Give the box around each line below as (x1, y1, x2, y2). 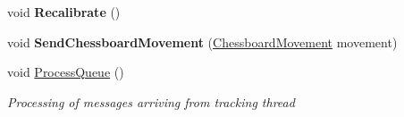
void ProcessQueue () (7, 63, 124, 81)
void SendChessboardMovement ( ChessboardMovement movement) (7, 32, 398, 51)
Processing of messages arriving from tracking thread (7, 92, 295, 111)
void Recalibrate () (7, 3, 121, 21)
